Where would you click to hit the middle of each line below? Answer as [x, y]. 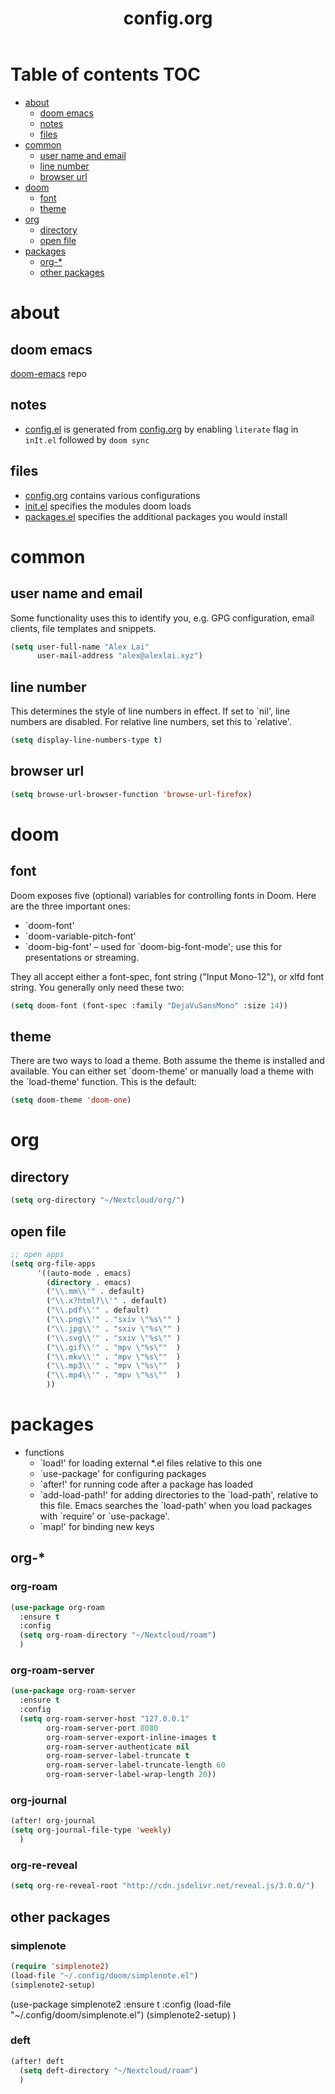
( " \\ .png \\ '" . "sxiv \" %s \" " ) [114, 1320]
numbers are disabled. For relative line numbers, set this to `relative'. [151, 722]
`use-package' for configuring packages [123, 1473]
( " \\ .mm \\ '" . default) [95, 1292]
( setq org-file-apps [53, 1263]
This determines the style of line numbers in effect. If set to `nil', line [150, 711]
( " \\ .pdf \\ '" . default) [98, 1310]
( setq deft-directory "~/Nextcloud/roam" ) [109, 2070]
